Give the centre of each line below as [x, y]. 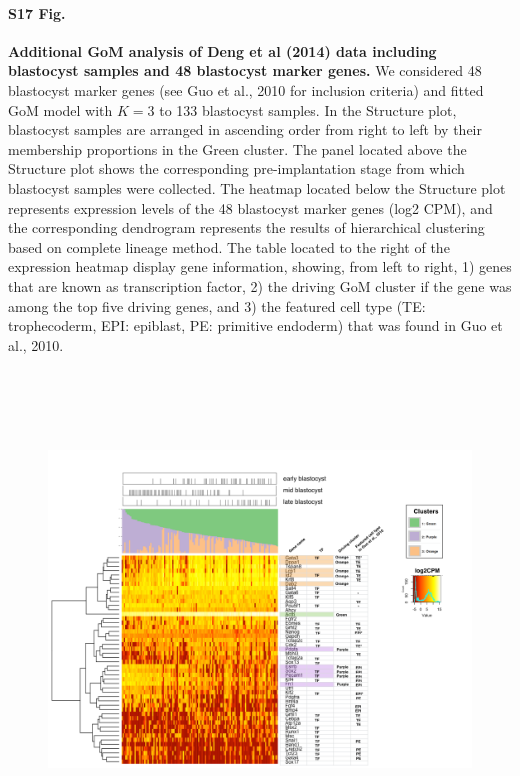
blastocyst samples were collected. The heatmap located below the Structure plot [257, 187]
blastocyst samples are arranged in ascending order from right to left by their [245, 129]
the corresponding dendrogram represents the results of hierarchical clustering [246, 227]
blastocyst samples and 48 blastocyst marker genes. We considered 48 [245, 70]
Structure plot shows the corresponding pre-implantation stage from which [236, 168]
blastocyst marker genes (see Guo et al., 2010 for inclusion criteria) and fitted [246, 89]
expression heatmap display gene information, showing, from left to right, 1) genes [260, 266]
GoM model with [60, 109]
